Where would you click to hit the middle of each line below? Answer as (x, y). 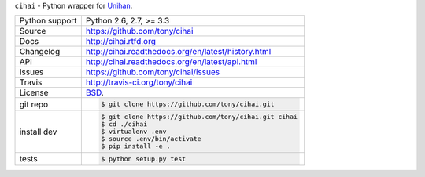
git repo (34, 104)
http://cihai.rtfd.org (121, 42)
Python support (48, 21)
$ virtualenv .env (134, 132)
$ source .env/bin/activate (151, 139)
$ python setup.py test (144, 159)
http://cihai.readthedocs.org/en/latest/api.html (171, 62)
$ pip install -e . (136, 146)
